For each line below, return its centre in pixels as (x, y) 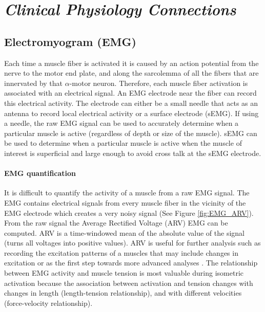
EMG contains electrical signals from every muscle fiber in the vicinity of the (125, 202)
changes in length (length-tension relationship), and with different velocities (123, 293)
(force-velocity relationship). (48, 303)
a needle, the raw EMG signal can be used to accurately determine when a (121, 123)
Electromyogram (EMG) (70, 41)
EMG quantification (40, 173)
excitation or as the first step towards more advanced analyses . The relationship (131, 263)
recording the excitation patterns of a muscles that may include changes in (121, 252)
